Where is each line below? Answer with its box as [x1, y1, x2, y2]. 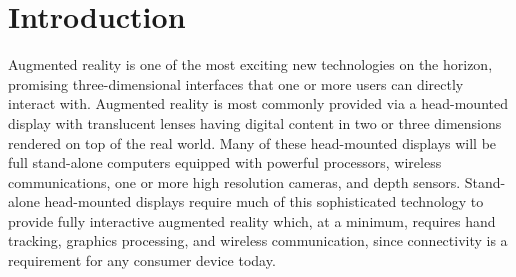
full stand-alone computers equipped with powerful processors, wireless [8, 152, 442, 173]
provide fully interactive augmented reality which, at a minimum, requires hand [8, 210, 496, 231]
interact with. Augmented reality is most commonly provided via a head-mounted [8, 93, 508, 114]
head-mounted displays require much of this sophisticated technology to [44, 191, 484, 212]
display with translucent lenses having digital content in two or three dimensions [8, 112, 502, 133]
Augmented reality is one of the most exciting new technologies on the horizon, [8, 54, 493, 75]
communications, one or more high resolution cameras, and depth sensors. [8, 171, 461, 192]
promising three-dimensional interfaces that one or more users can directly [8, 73, 464, 94]
